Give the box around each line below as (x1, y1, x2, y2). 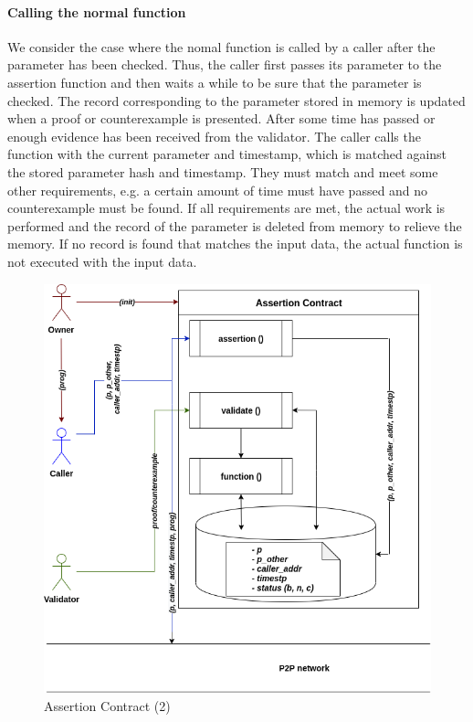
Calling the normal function (7, 2, 186, 21)
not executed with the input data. (7, 251, 197, 271)
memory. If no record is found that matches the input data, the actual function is (7, 234, 463, 253)
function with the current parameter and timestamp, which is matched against (7, 144, 447, 164)
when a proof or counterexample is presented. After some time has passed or (7, 109, 436, 128)
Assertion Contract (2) (44, 695, 171, 715)
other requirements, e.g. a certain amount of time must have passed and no (7, 180, 428, 199)
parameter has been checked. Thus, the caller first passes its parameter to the (7, 55, 442, 74)
